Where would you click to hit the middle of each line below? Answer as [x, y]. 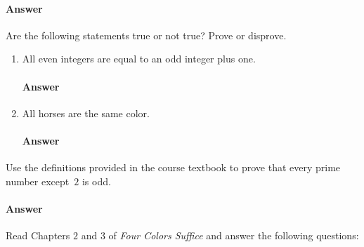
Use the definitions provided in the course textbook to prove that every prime [173, 167]
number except [38, 181]
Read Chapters [38, 235]
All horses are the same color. [86, 113]
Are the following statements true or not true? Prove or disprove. [146, 35]
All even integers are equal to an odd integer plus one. [139, 59]
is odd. [96, 181]
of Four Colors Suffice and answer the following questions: [234, 235]
